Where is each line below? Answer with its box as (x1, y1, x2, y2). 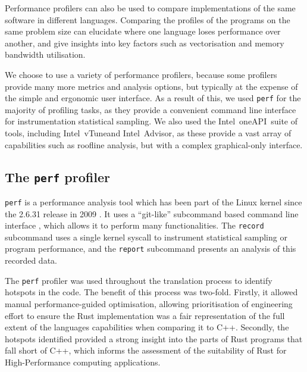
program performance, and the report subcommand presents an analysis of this (5, 242, 296, 255)
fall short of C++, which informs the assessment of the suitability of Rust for (5, 344, 287, 357)
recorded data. (5, 254, 57, 267)
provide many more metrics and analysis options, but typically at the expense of (5, 80, 298, 92)
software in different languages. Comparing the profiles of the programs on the (5, 13, 290, 26)
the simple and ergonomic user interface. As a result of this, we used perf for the (5, 92, 301, 104)
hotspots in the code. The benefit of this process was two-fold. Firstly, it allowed (5, 286, 298, 298)
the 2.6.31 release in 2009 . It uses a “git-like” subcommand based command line (5, 207, 299, 220)
